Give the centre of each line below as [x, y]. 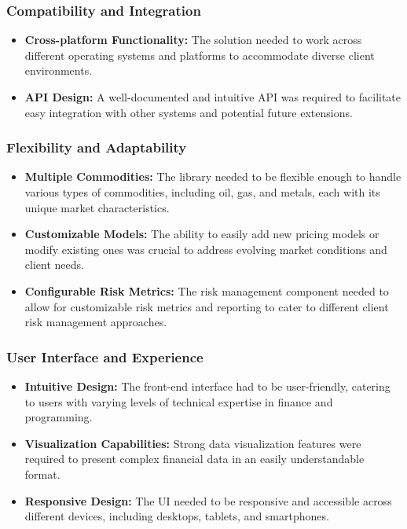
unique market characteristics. [97, 207]
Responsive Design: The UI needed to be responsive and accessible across [208, 500]
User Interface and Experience [105, 356]
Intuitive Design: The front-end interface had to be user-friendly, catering [207, 386]
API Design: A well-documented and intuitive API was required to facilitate [213, 97]
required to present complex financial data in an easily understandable [194, 459]
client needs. [54, 264]
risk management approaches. [96, 322]
